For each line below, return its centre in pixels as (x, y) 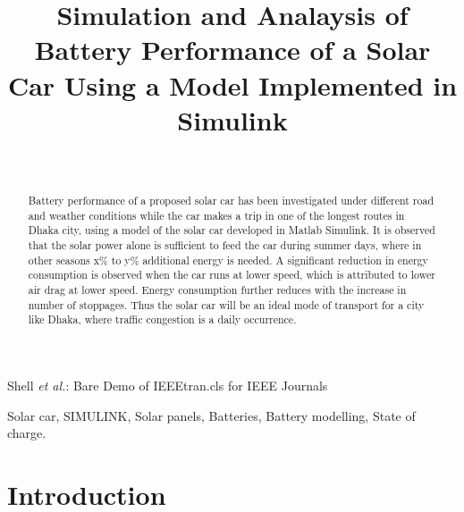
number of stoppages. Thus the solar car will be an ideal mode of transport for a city (226, 304)
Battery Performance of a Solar (232, 50)
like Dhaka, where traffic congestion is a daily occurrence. (162, 319)
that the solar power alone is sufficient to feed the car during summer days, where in (225, 245)
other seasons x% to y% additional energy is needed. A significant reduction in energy (228, 260)
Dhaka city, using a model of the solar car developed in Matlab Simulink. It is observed (232, 230)
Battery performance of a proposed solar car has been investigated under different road (231, 201)
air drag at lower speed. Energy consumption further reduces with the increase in (217, 290)
